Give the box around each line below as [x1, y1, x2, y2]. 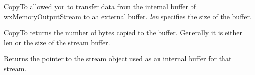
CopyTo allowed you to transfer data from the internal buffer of [4, 1, 196, 11]
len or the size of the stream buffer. [4, 37, 110, 47]
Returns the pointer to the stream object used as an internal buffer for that [4, 53, 232, 64]
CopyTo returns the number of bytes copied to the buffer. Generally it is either [4, 27, 242, 38]
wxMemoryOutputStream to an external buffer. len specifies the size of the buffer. [4, 11, 252, 21]
